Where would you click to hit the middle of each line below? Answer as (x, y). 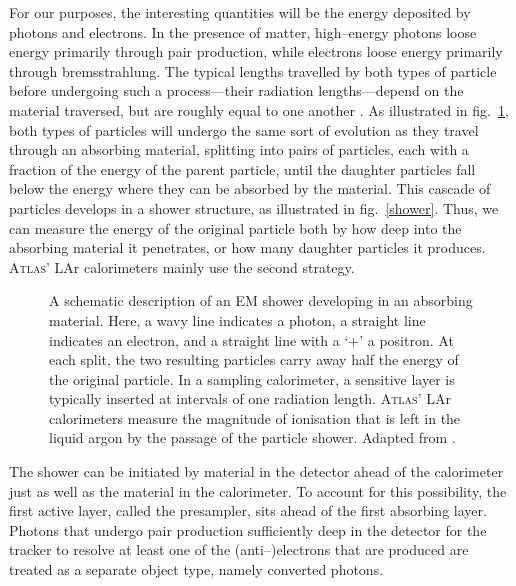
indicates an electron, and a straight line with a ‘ (199, 339)
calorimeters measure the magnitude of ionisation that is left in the (255, 417)
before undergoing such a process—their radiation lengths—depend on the (236, 90)
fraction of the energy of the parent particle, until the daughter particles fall (242, 168)
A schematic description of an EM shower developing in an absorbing (261, 300)
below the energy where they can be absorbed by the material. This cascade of (250, 188)
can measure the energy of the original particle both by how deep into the (235, 227)
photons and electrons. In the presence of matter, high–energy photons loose (243, 31)
